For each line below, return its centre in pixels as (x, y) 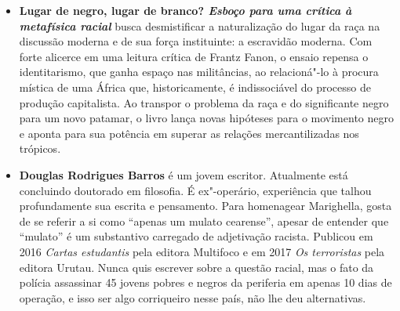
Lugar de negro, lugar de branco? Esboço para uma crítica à (185, 10)
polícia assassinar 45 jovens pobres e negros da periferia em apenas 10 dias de (205, 282)
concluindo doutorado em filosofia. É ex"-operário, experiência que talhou (195, 190)
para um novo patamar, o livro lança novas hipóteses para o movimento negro (206, 118)
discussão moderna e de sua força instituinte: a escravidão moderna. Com (196, 41)
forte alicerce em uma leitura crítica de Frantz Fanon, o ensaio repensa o (194, 56)
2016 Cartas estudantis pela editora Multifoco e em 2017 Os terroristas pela (202, 251)
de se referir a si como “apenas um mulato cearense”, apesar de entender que (204, 221)
